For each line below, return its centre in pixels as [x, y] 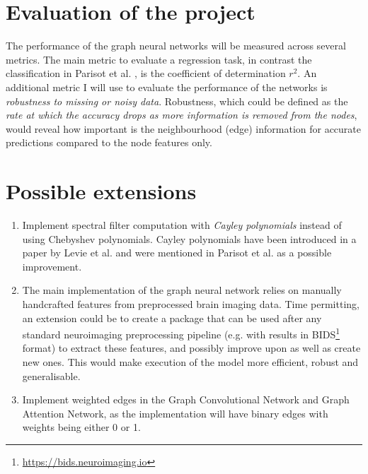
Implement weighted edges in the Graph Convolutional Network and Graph [186, 399]
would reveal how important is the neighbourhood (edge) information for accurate [184, 128]
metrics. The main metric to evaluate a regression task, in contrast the [159, 59]
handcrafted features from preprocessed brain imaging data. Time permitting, [191, 303]
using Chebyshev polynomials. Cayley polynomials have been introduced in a [189, 238]
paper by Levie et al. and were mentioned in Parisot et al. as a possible [177, 253]
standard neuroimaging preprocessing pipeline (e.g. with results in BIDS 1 [181, 333]
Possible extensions [101, 191]
